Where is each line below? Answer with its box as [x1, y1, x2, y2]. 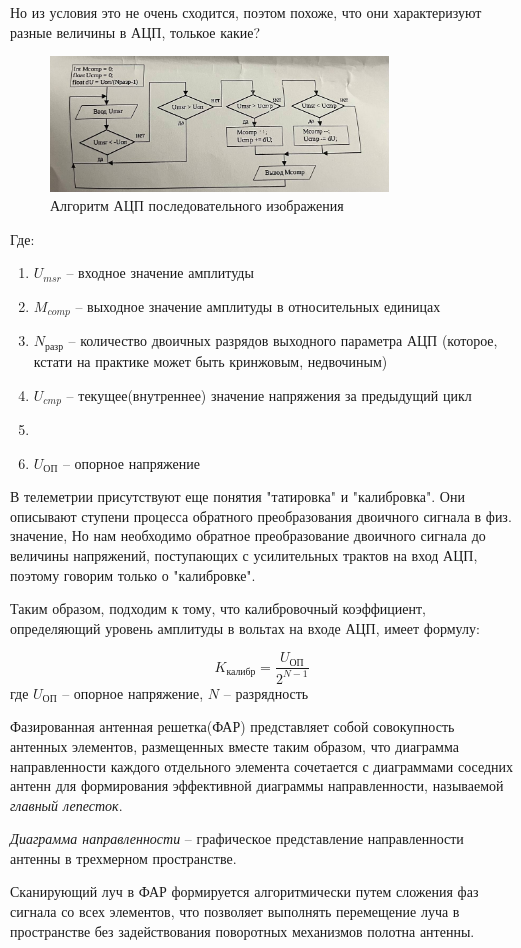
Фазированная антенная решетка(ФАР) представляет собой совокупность [10, 716, 455, 737]
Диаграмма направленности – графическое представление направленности [10, 828, 464, 849]
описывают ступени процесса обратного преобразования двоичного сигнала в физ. [10, 505, 512, 526]
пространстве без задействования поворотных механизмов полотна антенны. [10, 920, 475, 941]
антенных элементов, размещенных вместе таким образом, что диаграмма [10, 735, 459, 756]
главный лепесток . [10, 794, 123, 815]
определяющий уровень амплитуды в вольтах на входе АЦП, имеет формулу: [10, 617, 480, 638]
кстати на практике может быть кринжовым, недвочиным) [33, 350, 388, 371]
